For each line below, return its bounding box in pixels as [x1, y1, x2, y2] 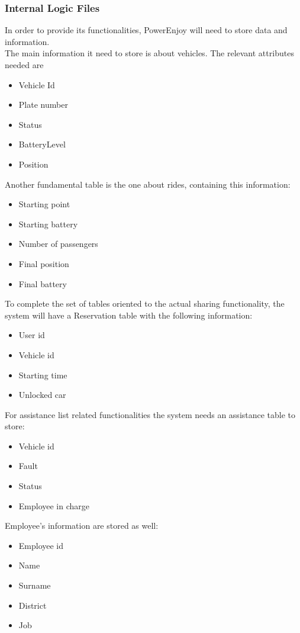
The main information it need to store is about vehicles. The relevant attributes [5, 47, 294, 59]
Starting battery [18, 217, 78, 230]
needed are [5, 59, 44, 70]
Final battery [18, 277, 67, 290]
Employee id [18, 539, 64, 551]
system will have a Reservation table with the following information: [5, 309, 253, 321]
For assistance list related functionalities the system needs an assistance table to [5, 408, 296, 420]
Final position [18, 257, 69, 269]
